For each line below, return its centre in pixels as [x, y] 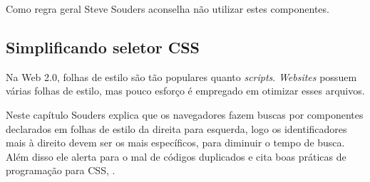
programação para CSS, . [61, 170]
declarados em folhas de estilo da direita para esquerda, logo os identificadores [176, 128]
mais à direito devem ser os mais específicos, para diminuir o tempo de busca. [175, 143]
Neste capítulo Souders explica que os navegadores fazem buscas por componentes [185, 114]
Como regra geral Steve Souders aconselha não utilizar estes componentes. [168, 9]
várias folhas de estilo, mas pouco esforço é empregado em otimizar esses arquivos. [185, 91]
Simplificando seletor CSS [103, 47]
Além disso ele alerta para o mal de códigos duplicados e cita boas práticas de [176, 156]
